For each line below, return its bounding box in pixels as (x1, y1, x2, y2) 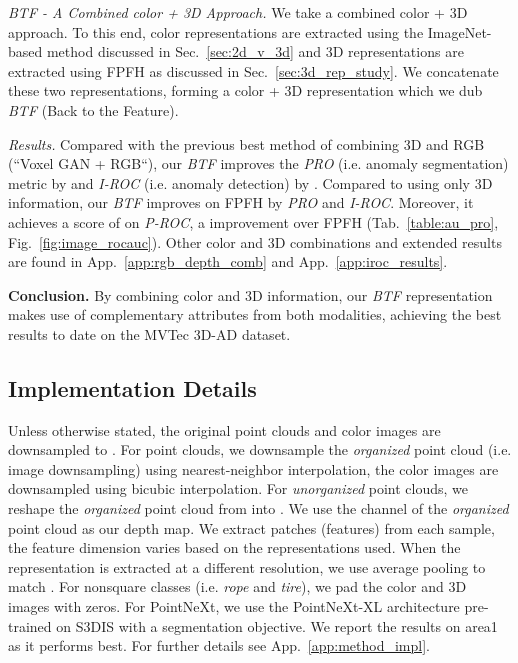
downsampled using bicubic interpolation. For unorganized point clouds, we (8, 478, 469, 499)
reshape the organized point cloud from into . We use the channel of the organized (8, 498, 509, 519)
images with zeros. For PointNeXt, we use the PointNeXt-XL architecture (8, 596, 460, 617)
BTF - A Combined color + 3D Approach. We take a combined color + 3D (8, 2, 468, 22)
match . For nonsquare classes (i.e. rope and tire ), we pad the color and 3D (8, 576, 467, 597)
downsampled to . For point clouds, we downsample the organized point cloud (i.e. (8, 439, 512, 460)
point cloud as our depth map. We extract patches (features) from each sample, (8, 517, 495, 538)
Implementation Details (8, 372, 257, 403)
